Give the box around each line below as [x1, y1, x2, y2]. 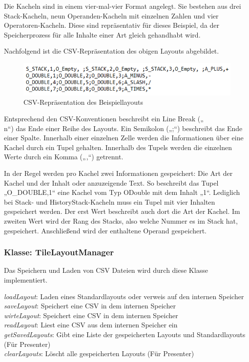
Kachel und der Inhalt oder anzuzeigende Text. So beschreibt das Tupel [4, 177, 219, 188]
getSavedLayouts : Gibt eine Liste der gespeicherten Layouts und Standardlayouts [4, 329, 246, 339]
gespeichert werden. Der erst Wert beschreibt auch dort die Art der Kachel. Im [4, 206, 240, 216]
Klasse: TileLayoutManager [4, 246, 114, 258]
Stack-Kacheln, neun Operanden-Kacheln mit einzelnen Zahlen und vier [4, 10, 219, 20]
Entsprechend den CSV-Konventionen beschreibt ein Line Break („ [4, 114, 204, 124]
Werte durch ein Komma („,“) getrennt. [4, 152, 124, 162]
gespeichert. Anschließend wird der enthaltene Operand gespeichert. [4, 225, 207, 235]
